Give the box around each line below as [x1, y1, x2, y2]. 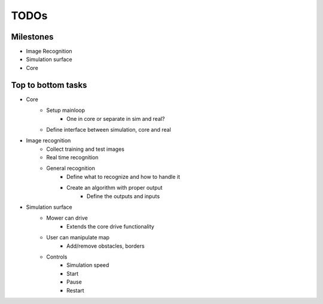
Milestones [11, 32, 54, 42]
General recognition [46, 165, 95, 172]
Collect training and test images [46, 145, 125, 153]
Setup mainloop [46, 107, 86, 114]
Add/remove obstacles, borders [66, 242, 145, 250]
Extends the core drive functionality [66, 223, 155, 230]
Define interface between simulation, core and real [46, 126, 172, 133]
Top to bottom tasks [11, 80, 87, 90]
